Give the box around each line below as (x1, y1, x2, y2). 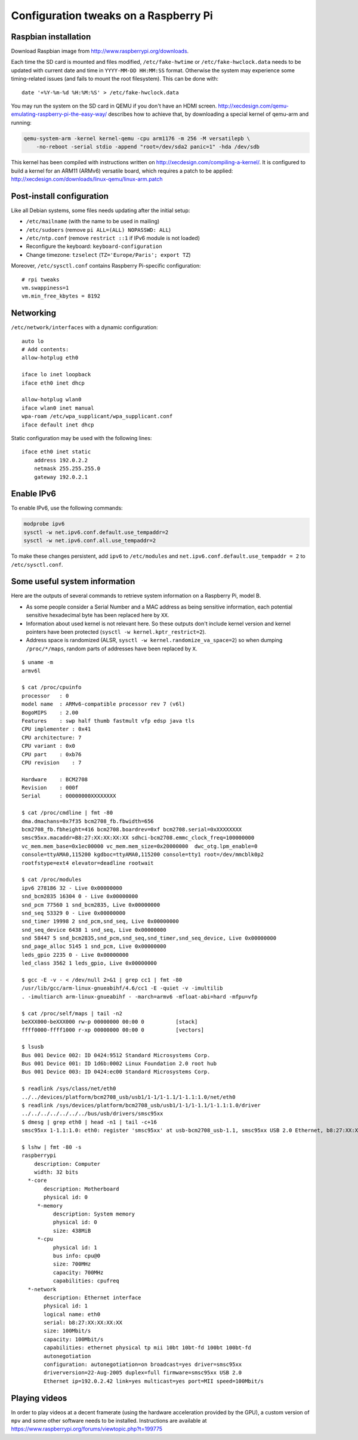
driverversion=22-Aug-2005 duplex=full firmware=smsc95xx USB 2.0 (44, 1370, 242, 1376)
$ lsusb (21, 1043, 44, 1051)
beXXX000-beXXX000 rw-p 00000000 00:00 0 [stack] (21, 1018, 198, 1025)
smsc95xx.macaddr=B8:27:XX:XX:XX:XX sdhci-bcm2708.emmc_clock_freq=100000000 (21, 834, 255, 842)
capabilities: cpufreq (53, 1278, 119, 1284)
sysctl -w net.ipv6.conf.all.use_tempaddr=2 (23, 538, 156, 544)
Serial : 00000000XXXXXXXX (21, 793, 116, 800)
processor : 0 (21, 692, 69, 699)
